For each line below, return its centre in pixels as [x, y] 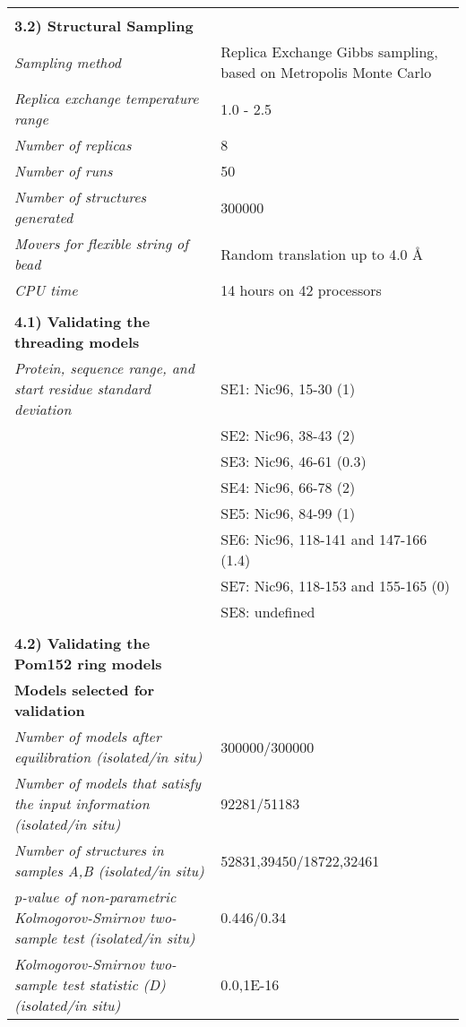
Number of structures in [89, 850]
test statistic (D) [114, 984]
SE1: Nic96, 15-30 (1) [288, 388]
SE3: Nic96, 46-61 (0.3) [293, 461]
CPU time [46, 290]
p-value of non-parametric [95, 897]
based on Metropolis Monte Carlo [326, 72]
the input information [82, 803]
